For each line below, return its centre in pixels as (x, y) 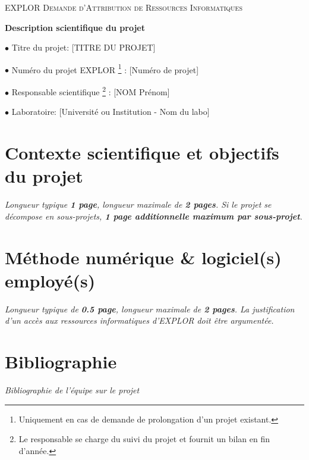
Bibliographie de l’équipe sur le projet (72, 390)
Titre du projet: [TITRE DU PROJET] (83, 47)
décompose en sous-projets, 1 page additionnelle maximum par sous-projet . (154, 216)
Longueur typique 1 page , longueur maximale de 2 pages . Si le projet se (138, 204)
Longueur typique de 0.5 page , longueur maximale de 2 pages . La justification (150, 309)
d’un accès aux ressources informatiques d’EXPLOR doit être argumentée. (139, 320)
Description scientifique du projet (75, 27)
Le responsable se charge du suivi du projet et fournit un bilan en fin (144, 439)
